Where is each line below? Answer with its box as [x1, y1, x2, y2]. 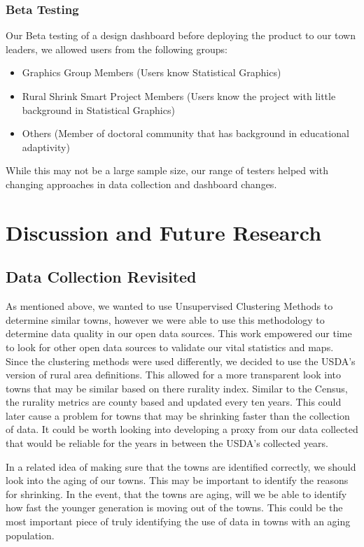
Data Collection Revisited [6, 266, 197, 287]
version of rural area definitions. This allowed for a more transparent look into [6, 367, 341, 382]
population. [6, 527, 55, 542]
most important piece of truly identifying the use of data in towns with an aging [6, 514, 351, 529]
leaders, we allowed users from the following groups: [6, 41, 228, 56]
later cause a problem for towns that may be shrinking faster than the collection [6, 408, 350, 422]
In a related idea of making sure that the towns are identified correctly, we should [6, 459, 356, 474]
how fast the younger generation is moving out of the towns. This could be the [6, 500, 343, 515]
